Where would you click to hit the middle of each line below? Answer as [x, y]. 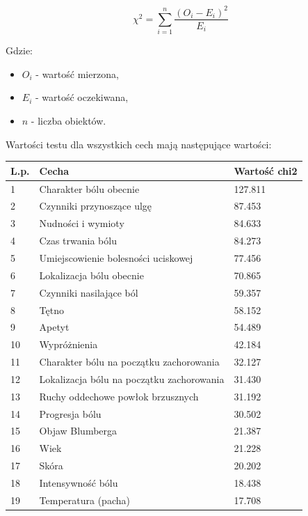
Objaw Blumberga [78, 431]
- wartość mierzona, [77, 73]
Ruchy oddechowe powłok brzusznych [119, 396]
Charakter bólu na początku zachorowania [129, 362]
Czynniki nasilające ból [89, 292]
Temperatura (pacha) [84, 500]
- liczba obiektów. [68, 121]
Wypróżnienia [68, 344]
